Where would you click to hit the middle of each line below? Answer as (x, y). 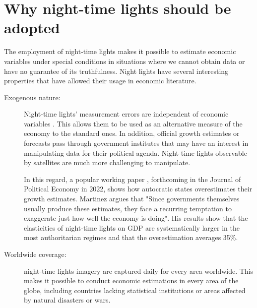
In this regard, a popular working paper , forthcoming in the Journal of (132, 179)
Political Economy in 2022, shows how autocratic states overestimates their (138, 189)
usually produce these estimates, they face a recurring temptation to (128, 208)
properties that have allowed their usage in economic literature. (100, 81)
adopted (32, 28)
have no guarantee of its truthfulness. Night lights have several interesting (116, 71)
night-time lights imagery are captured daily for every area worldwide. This (139, 271)
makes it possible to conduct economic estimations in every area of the (131, 280)
